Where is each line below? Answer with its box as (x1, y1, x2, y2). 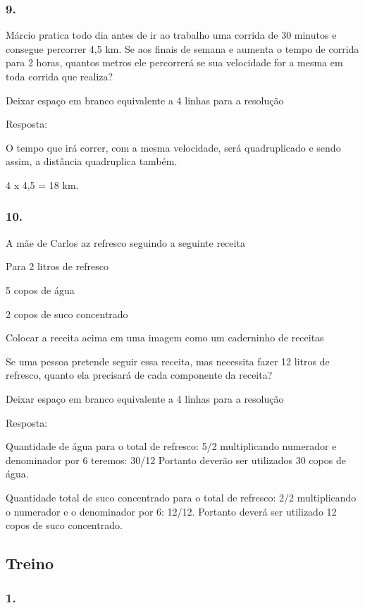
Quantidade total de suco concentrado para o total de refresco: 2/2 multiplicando (6, 490, 357, 504)
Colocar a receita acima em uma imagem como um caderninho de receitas (6, 330, 324, 345)
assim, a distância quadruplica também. (6, 154, 178, 169)
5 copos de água (6, 282, 75, 297)
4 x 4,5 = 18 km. (6, 177, 79, 192)
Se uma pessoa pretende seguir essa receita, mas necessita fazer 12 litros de (6, 353, 330, 368)
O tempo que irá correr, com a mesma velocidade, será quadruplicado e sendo (6, 140, 341, 154)
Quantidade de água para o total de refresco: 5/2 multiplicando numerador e (6, 439, 337, 454)
